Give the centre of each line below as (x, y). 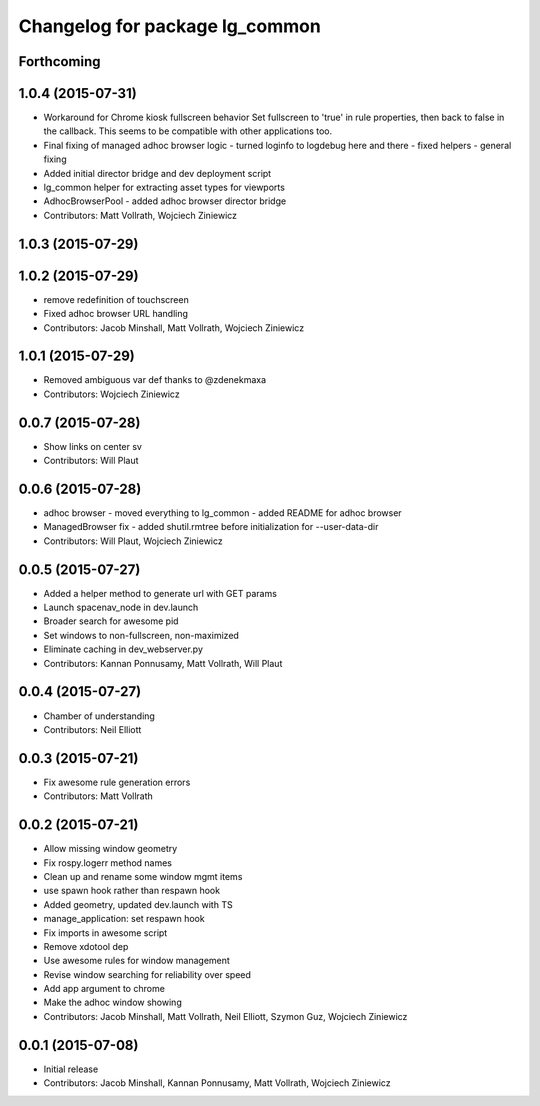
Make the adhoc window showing (112, 1002)
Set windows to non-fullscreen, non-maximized (141, 635)
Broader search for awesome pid (111, 621)
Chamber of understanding (99, 716)
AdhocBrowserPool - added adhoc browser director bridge (165, 201)
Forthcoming (59, 61)
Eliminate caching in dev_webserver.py (123, 649)
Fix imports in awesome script (105, 932)
